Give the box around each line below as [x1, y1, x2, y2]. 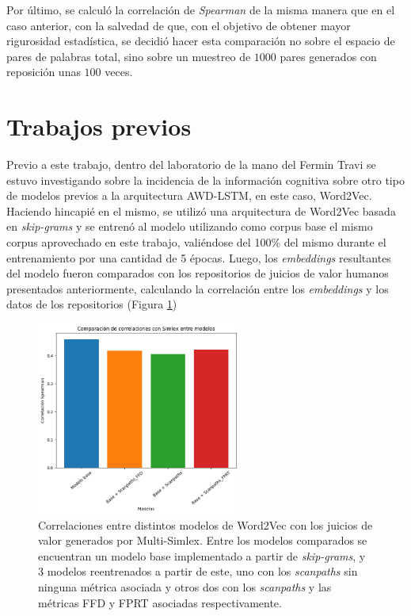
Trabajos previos [6, 110, 192, 143]
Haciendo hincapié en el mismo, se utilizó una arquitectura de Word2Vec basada [6, 202, 396, 219]
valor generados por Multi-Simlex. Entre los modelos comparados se [38, 532, 367, 549]
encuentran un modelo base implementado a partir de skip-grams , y [38, 547, 366, 564]
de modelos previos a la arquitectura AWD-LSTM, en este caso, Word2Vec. [6, 187, 372, 204]
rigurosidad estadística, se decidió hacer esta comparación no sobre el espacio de [6, 33, 395, 49]
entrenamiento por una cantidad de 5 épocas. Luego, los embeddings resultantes [6, 249, 391, 266]
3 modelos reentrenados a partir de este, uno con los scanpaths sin [38, 563, 358, 580]
